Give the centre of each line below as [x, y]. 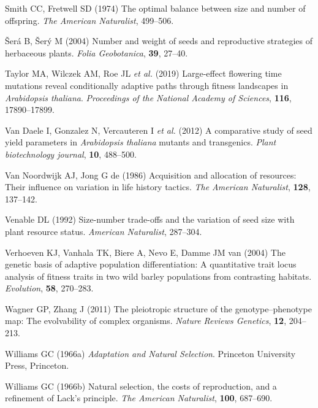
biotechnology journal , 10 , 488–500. [71, 154]
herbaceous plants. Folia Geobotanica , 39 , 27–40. [97, 52]
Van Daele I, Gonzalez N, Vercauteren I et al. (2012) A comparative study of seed [159, 130]
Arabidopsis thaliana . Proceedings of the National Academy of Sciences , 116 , [148, 97]
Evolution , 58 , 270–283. [49, 288]
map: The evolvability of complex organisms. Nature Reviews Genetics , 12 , [146, 321]
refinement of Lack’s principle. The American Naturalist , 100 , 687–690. [139, 398]
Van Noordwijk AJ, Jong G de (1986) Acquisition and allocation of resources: [151, 175]
